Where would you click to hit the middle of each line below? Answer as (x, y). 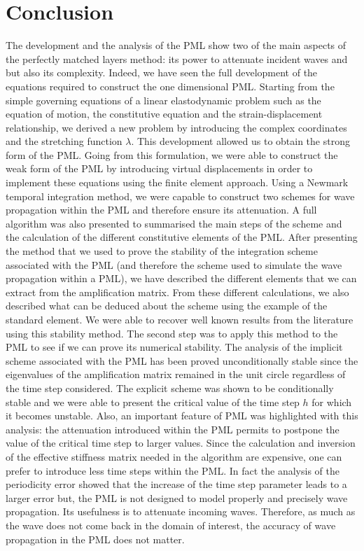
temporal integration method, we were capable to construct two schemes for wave (180, 196)
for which (332, 402)
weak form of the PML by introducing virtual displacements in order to (159, 168)
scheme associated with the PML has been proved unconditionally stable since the (182, 360)
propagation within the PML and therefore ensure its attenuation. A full (161, 210)
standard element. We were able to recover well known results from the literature (180, 319)
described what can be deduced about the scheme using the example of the (167, 306)
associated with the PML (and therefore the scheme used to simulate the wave (174, 264)
